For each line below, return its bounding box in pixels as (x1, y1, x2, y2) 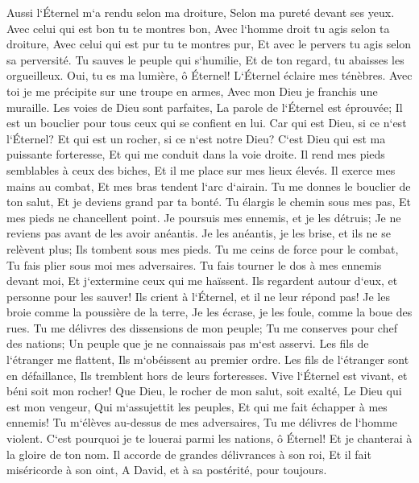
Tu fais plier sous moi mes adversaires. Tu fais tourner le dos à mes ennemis (6, 256, 382, 273)
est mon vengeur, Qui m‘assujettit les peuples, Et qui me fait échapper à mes (6, 398, 388, 415)
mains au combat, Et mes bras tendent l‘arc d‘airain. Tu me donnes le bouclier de (6, 177, 411, 194)
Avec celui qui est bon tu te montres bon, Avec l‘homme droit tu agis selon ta (6, 19, 390, 36)
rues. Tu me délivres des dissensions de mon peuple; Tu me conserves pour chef (6, 319, 397, 336)
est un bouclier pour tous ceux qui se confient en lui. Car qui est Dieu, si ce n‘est (6, 114, 407, 131)
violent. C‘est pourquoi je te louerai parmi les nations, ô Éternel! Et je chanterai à (6, 430, 413, 447)
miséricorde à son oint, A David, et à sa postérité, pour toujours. (6, 461, 327, 478)
